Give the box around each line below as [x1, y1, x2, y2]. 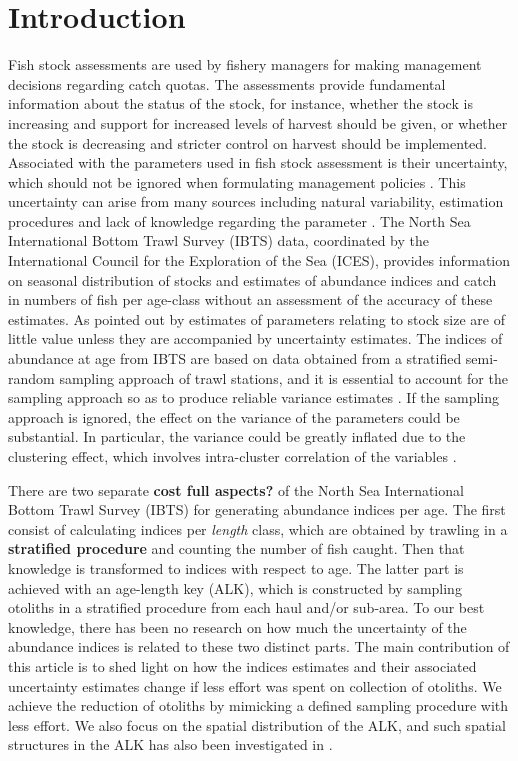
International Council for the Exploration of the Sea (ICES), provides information [8, 250, 511, 271]
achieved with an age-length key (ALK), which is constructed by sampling [8, 577, 462, 598]
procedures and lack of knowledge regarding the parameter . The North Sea [8, 210, 471, 231]
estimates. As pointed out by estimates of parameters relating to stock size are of [8, 308, 505, 329]
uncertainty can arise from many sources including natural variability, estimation [8, 191, 504, 212]
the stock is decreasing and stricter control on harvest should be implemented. [8, 132, 487, 153]
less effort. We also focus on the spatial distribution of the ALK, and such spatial [8, 714, 506, 735]
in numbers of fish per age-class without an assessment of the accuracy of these [8, 289, 493, 310]
